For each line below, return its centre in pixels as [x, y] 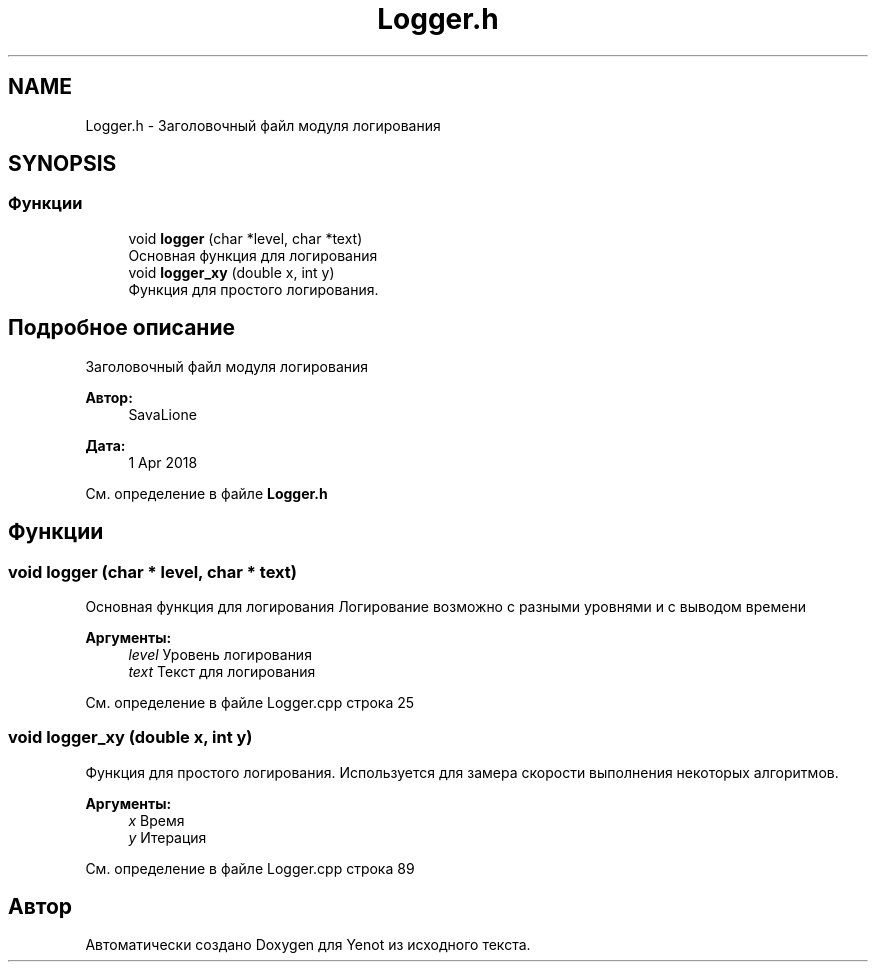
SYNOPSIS [62, 164]
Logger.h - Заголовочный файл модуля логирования [263, 125]
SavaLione [162, 414]
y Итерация [167, 837]
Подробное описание [121, 328]
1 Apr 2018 [163, 462]
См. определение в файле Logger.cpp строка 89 [250, 868]
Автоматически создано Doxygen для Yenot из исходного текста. [308, 945]
